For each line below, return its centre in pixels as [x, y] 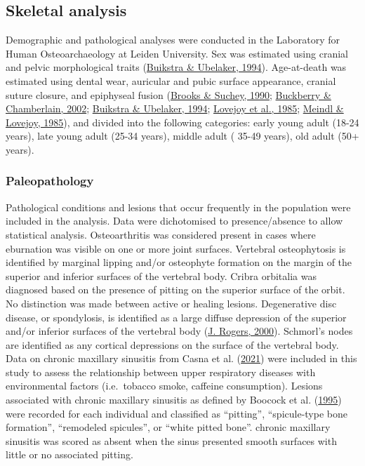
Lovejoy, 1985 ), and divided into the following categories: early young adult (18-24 [182, 122]
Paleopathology [50, 181]
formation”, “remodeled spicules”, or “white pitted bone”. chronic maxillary [168, 427]
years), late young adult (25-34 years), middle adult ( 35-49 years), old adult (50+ [182, 136]
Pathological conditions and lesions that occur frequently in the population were [178, 207]
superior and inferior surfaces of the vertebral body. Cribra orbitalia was [161, 275]
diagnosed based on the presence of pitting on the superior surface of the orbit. [175, 289]
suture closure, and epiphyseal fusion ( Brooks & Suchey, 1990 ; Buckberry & [168, 94]
